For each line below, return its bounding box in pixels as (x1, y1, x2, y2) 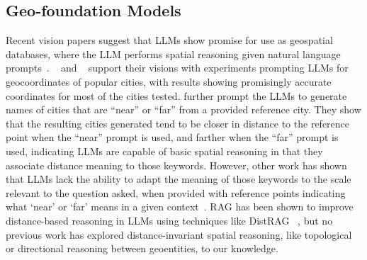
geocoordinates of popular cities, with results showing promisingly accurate (6, 74, 332, 89)
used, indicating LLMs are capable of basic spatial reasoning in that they (6, 143, 323, 158)
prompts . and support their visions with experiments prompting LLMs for (6, 60, 349, 75)
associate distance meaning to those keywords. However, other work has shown (6, 157, 347, 172)
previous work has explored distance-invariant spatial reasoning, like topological (6, 227, 352, 242)
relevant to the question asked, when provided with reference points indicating (6, 185, 346, 200)
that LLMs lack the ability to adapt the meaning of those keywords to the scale (6, 171, 351, 186)
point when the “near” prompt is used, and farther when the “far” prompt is (6, 130, 339, 145)
